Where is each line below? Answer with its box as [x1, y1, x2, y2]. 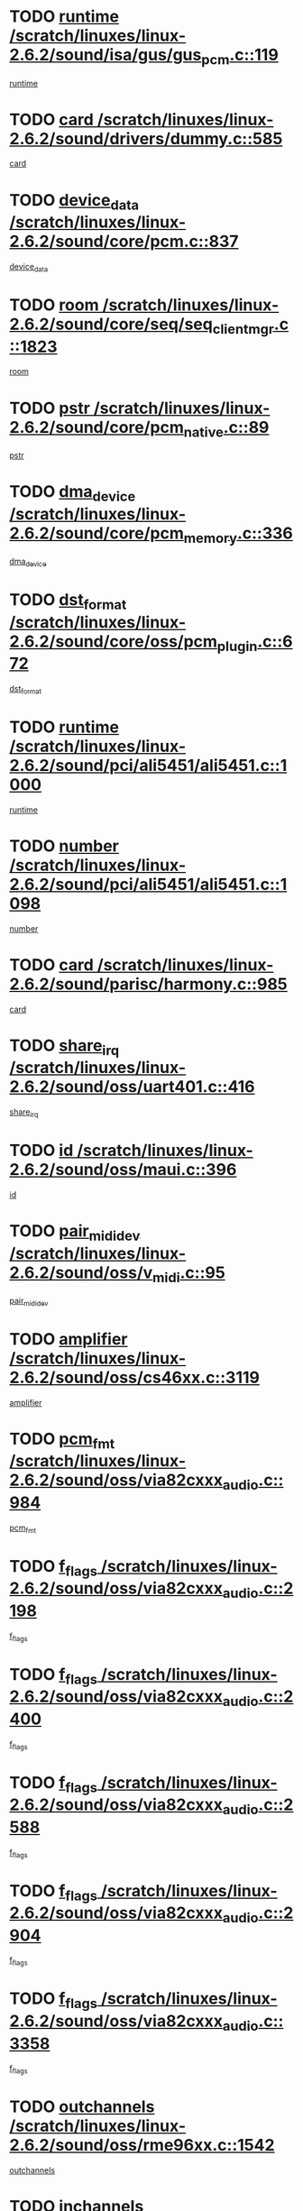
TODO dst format [9, 589, 127, 613]
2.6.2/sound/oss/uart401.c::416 [9, 1077, 255, 1097]
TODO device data [9, 189, 140, 214]
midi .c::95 [151, 1262, 225, 1286]
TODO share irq [9, 1035, 120, 1059]
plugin [216, 638, 258, 655]
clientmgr [212, 320, 275, 337]
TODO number [9, 836, 119, 856]
